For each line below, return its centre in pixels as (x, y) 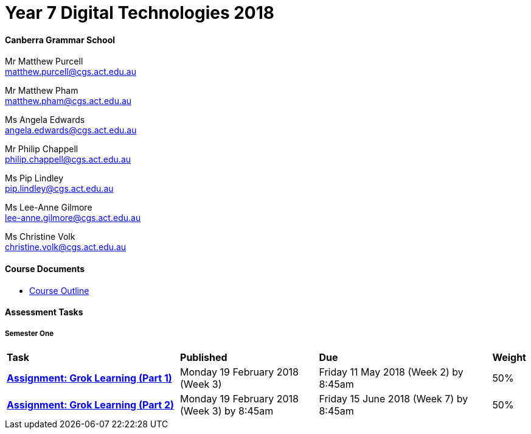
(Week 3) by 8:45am (227, 411)
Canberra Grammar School (60, 40)
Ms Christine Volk (40, 237)
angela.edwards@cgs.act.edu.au (71, 130)
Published (204, 357)
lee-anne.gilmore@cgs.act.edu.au (73, 218)
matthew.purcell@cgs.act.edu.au (71, 72)
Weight (509, 357)
